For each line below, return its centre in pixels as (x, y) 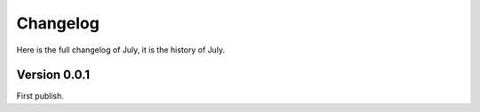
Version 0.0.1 (53, 75)
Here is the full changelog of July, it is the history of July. (121, 50)
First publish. (40, 96)
